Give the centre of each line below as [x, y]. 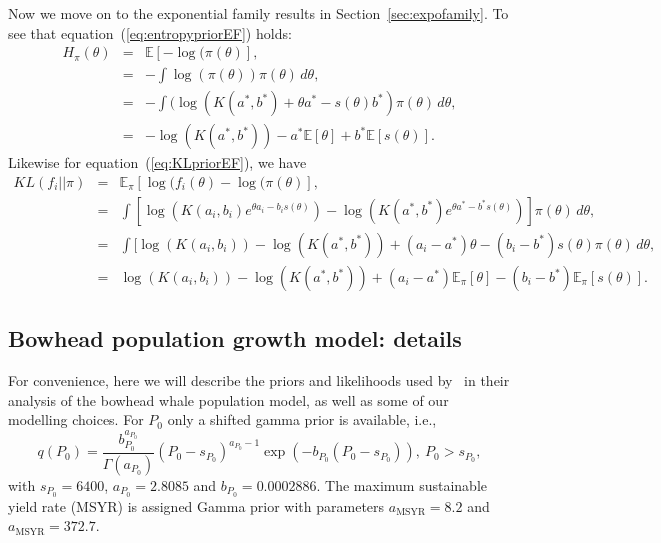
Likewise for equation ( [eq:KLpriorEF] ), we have [157, 162]
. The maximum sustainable [402, 484]
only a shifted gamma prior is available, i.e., [302, 419]
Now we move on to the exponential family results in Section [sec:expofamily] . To [258, 13]
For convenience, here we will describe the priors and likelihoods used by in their [259, 380]
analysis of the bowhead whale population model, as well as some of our [228, 399]
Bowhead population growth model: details [235, 338]
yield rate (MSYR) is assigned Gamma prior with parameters [196, 505]
